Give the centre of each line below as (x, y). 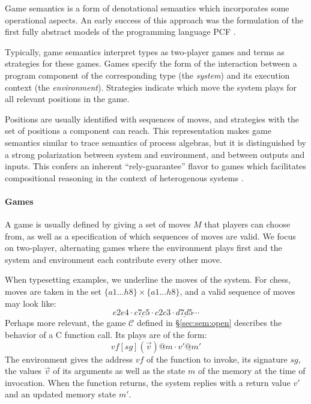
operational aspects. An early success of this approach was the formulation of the (154, 20)
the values (23, 371)
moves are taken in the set (53, 291)
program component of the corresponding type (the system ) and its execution (147, 75)
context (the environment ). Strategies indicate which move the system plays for (151, 87)
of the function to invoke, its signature (217, 359)
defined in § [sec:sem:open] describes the (209, 323)
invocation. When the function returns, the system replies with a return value (148, 382)
